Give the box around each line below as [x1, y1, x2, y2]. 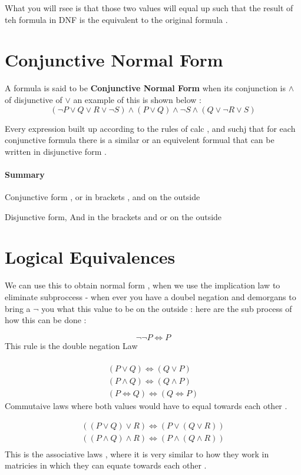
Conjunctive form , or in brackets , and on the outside [5, 191, 200, 203]
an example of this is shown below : [73, 93, 201, 105]
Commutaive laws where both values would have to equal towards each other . [5, 400, 287, 412]
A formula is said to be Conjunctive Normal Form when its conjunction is [5, 82, 286, 94]
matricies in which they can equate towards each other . [5, 459, 207, 471]
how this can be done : [5, 314, 87, 326]
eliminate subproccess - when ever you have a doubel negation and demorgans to [5, 290, 296, 303]
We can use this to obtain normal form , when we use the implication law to [5, 279, 280, 291]
